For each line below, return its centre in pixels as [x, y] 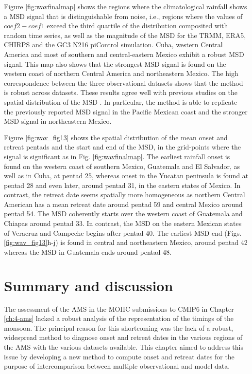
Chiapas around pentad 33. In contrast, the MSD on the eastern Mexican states [123, 223]
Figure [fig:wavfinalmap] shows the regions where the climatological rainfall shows [126, 6]
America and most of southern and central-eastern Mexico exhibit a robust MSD [124, 54]
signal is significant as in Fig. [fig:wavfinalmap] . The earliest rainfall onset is [117, 156]
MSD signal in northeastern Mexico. [58, 121]
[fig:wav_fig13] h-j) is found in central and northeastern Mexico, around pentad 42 [126, 242]
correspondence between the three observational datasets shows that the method [124, 83]
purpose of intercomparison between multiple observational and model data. [117, 366]
